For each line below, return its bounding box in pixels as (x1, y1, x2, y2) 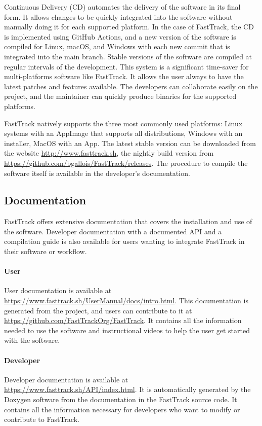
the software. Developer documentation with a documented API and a (4, 226, 222, 236)
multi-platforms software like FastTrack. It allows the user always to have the (4, 71, 244, 82)
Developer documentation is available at (4, 374, 128, 384)
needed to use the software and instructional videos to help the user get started (4, 325, 250, 335)
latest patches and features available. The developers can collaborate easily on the (4, 81, 258, 91)
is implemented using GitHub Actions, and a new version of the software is (4, 31, 236, 42)
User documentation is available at (4, 285, 112, 296)
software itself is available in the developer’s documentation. (4, 167, 190, 178)
